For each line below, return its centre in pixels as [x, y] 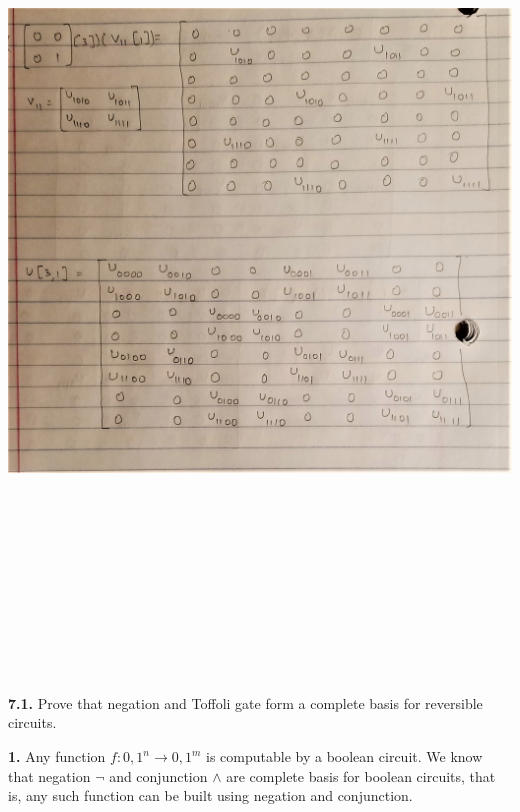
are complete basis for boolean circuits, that [361, 775]
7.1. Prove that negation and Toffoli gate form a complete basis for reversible [245, 702]
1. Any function [57, 756]
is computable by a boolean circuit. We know [344, 756]
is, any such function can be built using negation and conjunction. [210, 795]
